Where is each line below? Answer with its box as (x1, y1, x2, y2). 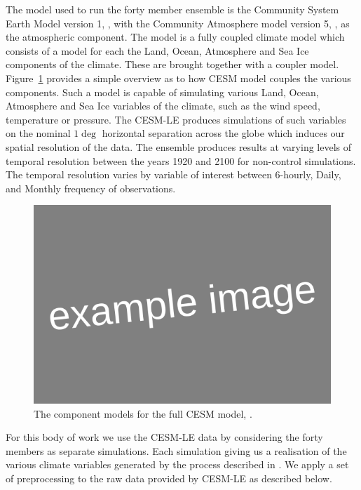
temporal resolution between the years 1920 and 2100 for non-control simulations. (6, 153, 356, 168)
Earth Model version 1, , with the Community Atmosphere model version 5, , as (6, 15, 350, 30)
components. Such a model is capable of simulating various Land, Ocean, (6, 84, 319, 99)
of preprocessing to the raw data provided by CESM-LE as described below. (6, 470, 332, 485)
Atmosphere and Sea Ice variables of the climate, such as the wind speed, (6, 98, 320, 113)
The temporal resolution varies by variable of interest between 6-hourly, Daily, (6, 167, 341, 182)
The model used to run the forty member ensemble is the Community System (6, 2, 339, 16)
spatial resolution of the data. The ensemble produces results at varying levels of (6, 139, 352, 154)
